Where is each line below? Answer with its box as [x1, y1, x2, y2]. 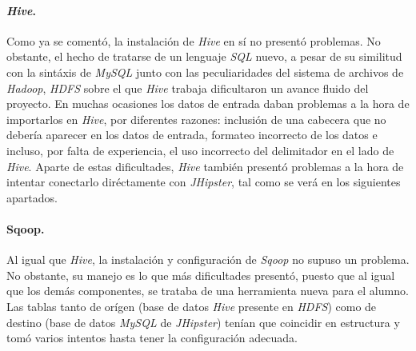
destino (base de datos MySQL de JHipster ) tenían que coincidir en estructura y [6, 313, 400, 330]
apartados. [6, 189, 58, 205]
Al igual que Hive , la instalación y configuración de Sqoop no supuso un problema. [6, 251, 410, 268]
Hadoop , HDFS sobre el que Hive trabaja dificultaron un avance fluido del [6, 79, 369, 96]
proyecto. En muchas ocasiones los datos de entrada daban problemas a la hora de [6, 95, 410, 112]
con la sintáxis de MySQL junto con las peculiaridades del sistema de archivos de [6, 63, 404, 80]
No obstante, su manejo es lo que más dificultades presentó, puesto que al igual [6, 266, 395, 283]
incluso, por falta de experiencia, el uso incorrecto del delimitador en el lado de [6, 142, 394, 158]
